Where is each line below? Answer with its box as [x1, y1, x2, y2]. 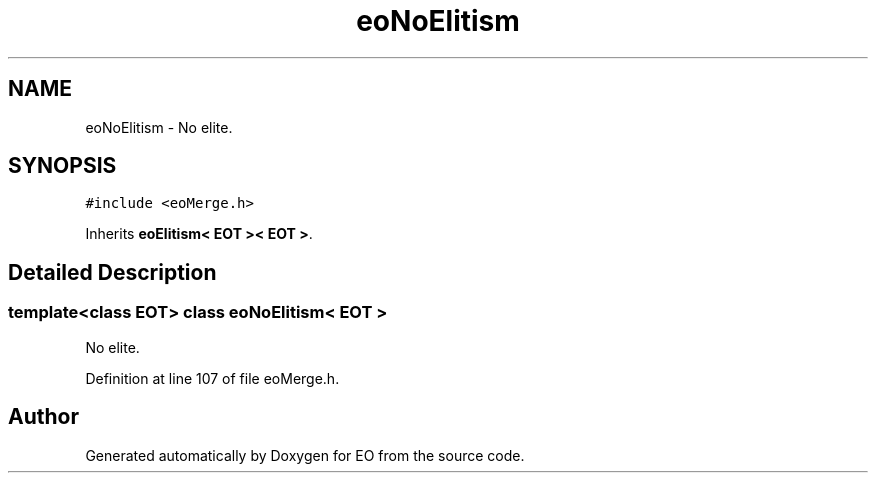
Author [8, 404, 79, 430]
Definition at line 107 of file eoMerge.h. [85, 369, 340, 387]
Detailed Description [8, 259, 217, 285]
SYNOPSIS [8, 153, 117, 179]
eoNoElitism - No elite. [85, 118, 233, 136]
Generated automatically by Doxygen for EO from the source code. [85, 446, 525, 464]
